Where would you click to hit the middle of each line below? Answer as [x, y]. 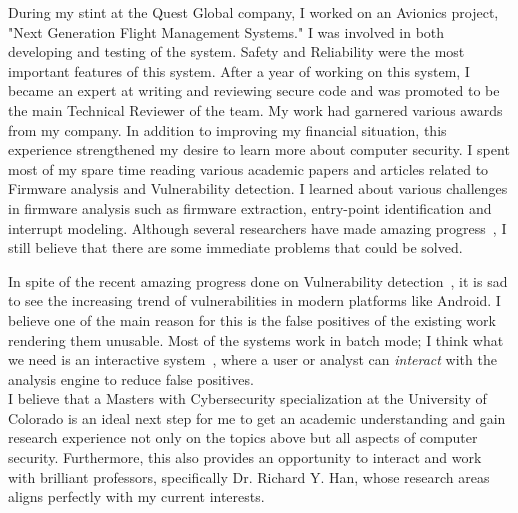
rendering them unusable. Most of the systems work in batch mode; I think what [256, 339]
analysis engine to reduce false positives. [131, 378]
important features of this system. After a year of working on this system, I [239, 70]
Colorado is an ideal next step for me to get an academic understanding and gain [257, 417]
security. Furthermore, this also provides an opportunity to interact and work [245, 457]
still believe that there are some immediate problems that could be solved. [235, 247]
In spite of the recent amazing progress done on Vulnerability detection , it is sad [258, 280]
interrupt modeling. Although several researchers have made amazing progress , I [257, 227]
